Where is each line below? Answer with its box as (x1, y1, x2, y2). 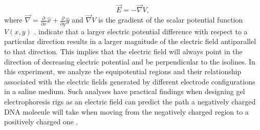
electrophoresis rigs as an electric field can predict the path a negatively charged (4, 96, 256, 106)
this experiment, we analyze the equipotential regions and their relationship (4, 66, 242, 77)
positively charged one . (4, 116, 78, 127)
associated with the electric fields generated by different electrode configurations (4, 76, 255, 86)
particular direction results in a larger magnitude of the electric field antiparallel (4, 36, 256, 47)
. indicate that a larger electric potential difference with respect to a (34, 26, 248, 36)
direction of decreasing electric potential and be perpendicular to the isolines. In (4, 56, 255, 67)
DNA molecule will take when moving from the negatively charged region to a (4, 106, 249, 117)
